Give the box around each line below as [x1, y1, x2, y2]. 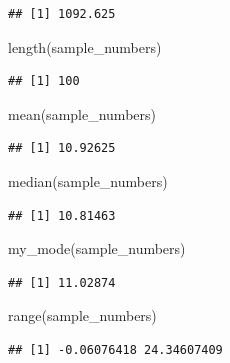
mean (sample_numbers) [8, 103, 156, 124]
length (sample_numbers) [8, 36, 162, 57]
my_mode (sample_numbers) [8, 238, 186, 259]
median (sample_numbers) [8, 170, 168, 191]
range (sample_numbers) [8, 305, 157, 326]
